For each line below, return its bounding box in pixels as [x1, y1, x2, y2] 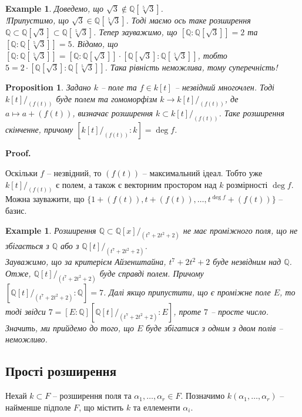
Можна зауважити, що [5, 193, 85, 205]
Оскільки [5, 166, 38, 179]
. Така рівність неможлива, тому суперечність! [105, 61, 278, 73]
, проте [173, 305, 201, 317]
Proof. [5, 147, 31, 159]
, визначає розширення [72, 107, 153, 119]
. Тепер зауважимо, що [93, 26, 177, 38]
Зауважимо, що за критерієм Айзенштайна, [5, 255, 166, 268]
